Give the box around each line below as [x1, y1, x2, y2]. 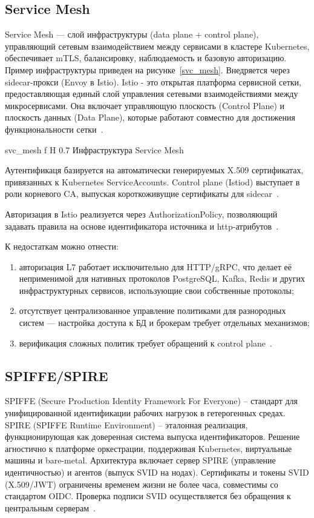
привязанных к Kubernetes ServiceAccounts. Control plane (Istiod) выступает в [5, 175, 300, 188]
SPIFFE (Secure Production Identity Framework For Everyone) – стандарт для [5, 394, 298, 407]
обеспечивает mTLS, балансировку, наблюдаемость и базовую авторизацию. [5, 51, 287, 64]
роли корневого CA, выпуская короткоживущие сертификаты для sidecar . [5, 187, 279, 200]
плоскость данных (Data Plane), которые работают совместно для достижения [5, 111, 295, 124]
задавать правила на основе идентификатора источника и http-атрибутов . [5, 219, 279, 232]
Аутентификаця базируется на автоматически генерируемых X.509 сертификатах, [5, 164, 304, 176]
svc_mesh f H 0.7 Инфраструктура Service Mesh [5, 143, 184, 156]
